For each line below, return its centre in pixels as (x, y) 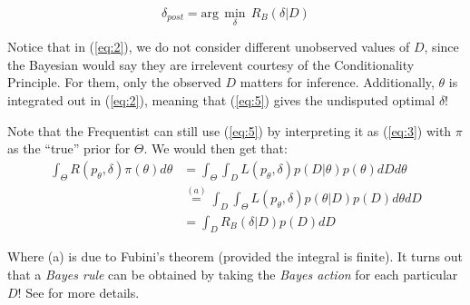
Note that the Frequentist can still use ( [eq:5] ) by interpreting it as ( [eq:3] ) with (230, 130)
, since (441, 47)
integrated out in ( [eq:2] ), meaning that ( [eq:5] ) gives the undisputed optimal (221, 100)
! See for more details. (78, 292)
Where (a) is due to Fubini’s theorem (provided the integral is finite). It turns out (235, 256)
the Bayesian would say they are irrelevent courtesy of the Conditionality (211, 64)
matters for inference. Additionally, (337, 82)
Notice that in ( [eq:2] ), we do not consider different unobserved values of (209, 47)
